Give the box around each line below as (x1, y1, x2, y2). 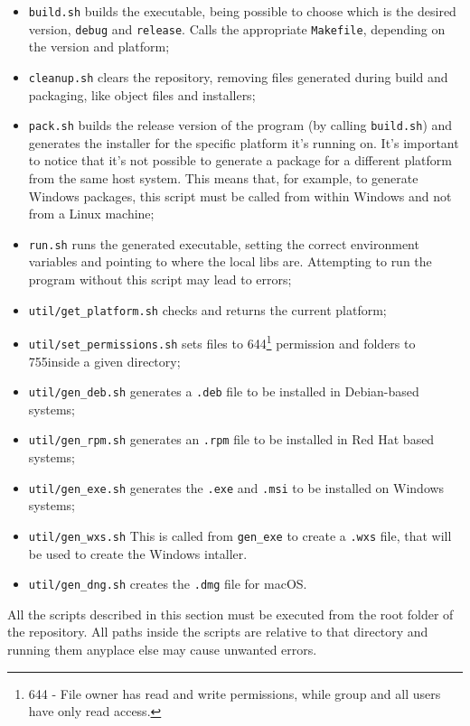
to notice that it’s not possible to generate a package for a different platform (28, 151, 452, 170)
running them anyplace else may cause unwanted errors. (7, 640, 317, 659)
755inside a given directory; (28, 351, 181, 370)
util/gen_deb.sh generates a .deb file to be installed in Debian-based (28, 382, 419, 401)
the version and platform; (28, 37, 170, 56)
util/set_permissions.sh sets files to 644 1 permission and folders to (28, 331, 416, 352)
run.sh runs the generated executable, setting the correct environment (28, 234, 419, 253)
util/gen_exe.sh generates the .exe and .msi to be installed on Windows (28, 478, 445, 497)
